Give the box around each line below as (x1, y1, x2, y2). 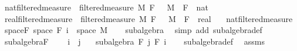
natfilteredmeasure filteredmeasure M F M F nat (4, 1, 208, 13)
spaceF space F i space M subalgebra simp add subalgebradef (4, 24, 262, 36)
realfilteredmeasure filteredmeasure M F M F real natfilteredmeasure (4, 12, 293, 24)
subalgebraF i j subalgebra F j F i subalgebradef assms (4, 35, 265, 47)
